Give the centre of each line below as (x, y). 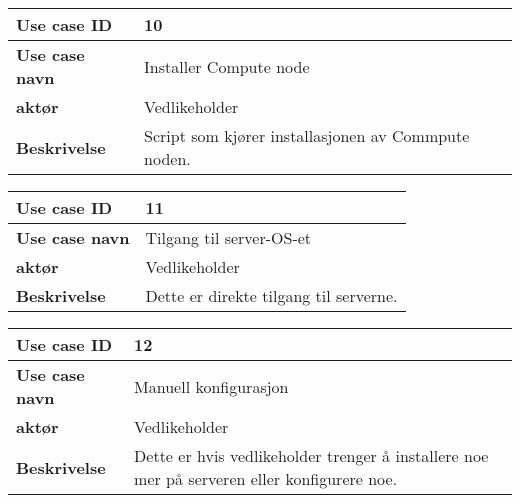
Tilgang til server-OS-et (228, 237)
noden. (167, 158)
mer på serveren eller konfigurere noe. (266, 478)
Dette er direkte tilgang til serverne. (271, 295)
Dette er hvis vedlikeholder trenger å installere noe (311, 455)
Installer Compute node (227, 66)
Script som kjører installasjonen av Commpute (307, 135)
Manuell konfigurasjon (211, 386)
